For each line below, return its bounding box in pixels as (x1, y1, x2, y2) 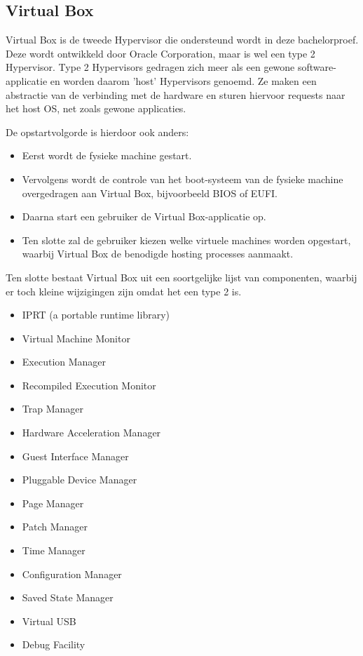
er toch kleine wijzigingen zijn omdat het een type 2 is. (6, 283, 242, 298)
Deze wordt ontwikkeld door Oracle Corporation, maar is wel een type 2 (6, 46, 315, 60)
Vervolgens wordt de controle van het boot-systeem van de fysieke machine (22, 171, 343, 186)
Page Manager (22, 495, 84, 510)
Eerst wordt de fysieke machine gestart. (22, 148, 192, 163)
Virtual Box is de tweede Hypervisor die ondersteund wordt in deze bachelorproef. (6, 32, 359, 47)
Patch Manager (22, 519, 88, 534)
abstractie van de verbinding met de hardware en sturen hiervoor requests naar (6, 87, 345, 102)
